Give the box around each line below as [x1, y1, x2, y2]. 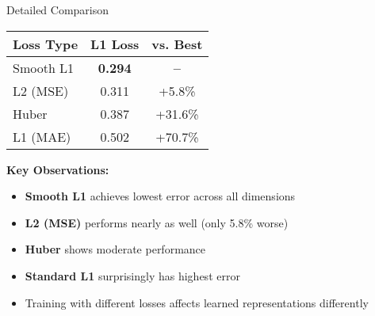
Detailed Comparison [6, 2, 109, 17]
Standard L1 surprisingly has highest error [25, 267, 240, 284]
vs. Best [151, 34, 203, 53]
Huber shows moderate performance [25, 241, 206, 257]
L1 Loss [90, 34, 140, 53]
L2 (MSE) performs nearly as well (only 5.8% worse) [25, 214, 289, 230]
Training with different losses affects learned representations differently [25, 294, 369, 310]
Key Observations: [6, 161, 109, 177]
